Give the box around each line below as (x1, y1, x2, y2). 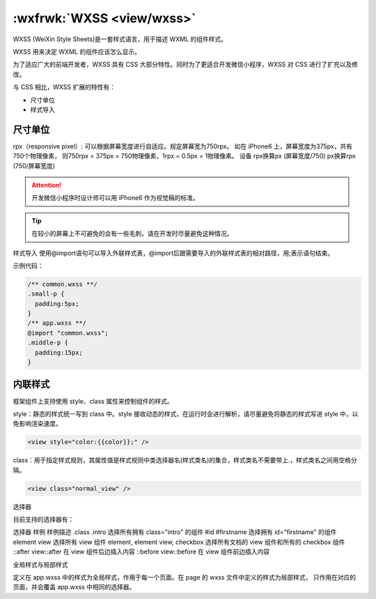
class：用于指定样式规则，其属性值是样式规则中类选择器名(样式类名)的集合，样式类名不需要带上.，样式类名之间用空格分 (13, 456, 358, 464)
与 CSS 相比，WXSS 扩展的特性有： (13, 83, 116, 91)
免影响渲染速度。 (13, 419, 62, 428)
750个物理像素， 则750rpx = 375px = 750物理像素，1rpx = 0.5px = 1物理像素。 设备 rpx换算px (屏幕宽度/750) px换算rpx (13, 152, 357, 160)
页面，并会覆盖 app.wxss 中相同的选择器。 (13, 583, 136, 591)
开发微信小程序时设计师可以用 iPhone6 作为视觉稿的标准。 (31, 194, 199, 202)
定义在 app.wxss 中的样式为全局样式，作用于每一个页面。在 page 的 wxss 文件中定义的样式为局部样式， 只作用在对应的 (13, 573, 357, 582)
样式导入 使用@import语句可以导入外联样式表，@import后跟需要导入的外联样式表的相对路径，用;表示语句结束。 (13, 248, 334, 257)
